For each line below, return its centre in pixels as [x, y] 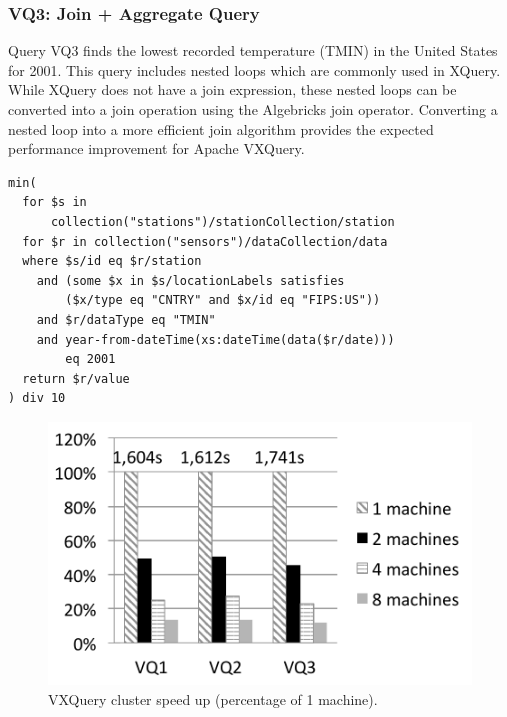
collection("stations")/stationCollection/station [222, 221]
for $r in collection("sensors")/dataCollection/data [205, 241]
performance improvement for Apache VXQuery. [156, 148]
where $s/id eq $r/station [112, 261]
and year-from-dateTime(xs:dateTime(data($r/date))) [215, 339]
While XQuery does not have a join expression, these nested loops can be [232, 89]
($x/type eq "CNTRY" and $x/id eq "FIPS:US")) [223, 300]
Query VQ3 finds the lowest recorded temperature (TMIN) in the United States [253, 50]
